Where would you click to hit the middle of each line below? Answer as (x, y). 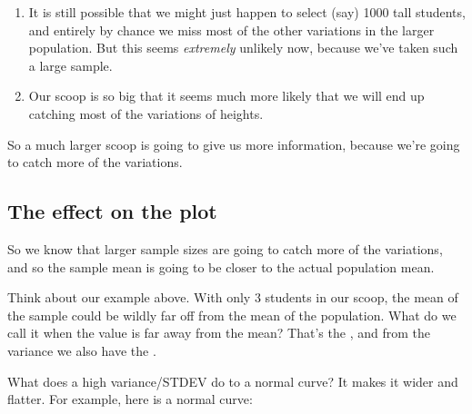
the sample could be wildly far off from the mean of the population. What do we (232, 315)
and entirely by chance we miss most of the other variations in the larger (231, 30)
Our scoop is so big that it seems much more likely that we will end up (226, 96)
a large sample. (70, 65)
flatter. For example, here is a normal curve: (130, 399)
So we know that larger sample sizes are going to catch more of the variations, (225, 248)
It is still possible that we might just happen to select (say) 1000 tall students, (247, 12)
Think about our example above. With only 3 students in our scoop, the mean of (233, 297)
